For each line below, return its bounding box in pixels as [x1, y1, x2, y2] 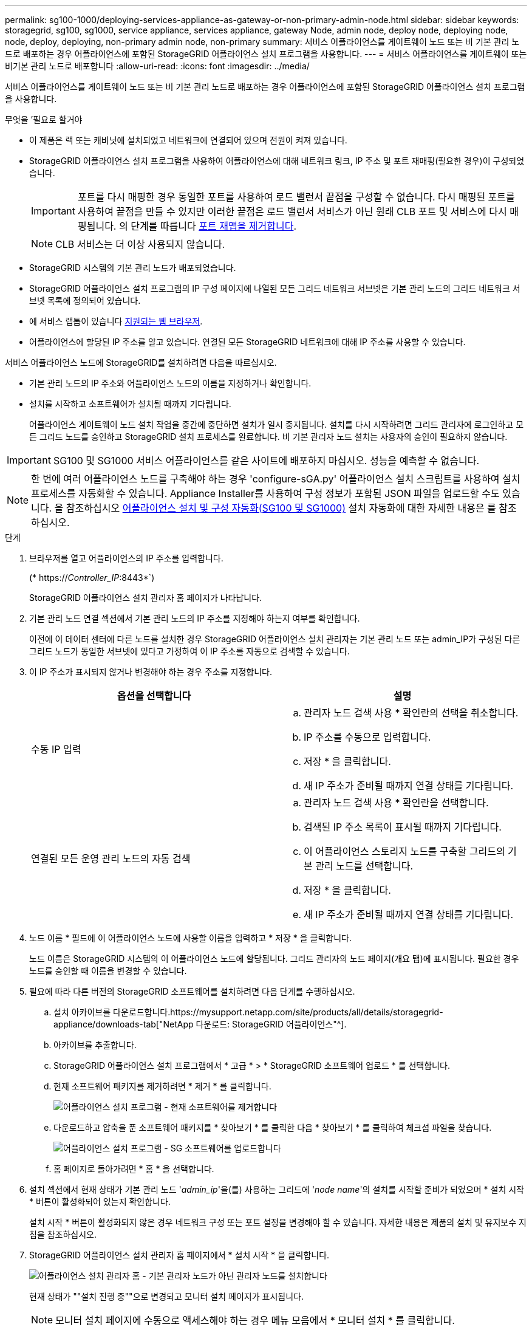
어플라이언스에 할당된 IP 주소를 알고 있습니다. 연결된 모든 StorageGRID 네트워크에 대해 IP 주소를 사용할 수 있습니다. [29, 337, 466, 347]
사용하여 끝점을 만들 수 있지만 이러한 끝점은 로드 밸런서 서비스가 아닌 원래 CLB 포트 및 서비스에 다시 [77, 205, 507, 218]
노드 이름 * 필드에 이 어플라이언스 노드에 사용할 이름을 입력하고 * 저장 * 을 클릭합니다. [29, 933, 352, 943]
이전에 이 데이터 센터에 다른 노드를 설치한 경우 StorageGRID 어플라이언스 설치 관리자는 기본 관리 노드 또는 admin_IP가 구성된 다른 [29, 634, 520, 644]
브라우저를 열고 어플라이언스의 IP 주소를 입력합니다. [29, 553, 223, 563]
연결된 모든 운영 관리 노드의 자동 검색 [31, 852, 191, 865]
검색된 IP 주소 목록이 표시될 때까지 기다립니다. [304, 821, 502, 833]
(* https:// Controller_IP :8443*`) [29, 572, 155, 583]
